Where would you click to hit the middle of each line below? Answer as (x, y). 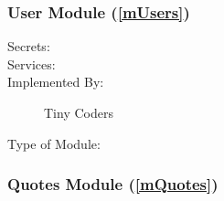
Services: (32, 63)
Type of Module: (54, 143)
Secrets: (29, 46)
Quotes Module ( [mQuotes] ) (113, 184)
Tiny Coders (79, 112)
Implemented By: (56, 82)
